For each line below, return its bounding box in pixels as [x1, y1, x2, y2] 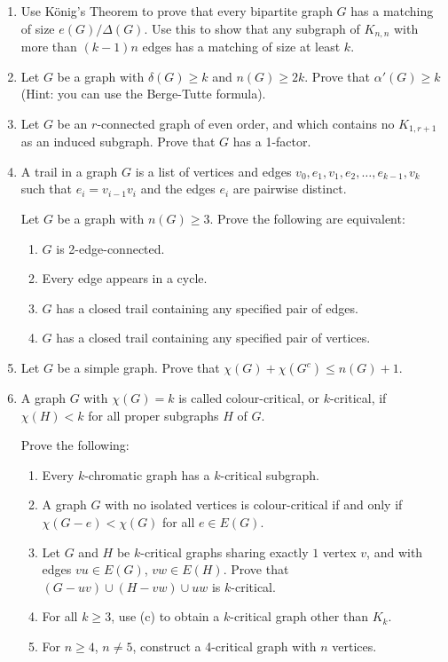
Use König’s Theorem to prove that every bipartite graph [20, 2, 333, 20]
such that [20, 179, 73, 198]
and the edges [140, 179, 216, 198]
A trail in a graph [20, 162, 118, 180]
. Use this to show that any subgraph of [144, 19, 360, 37]
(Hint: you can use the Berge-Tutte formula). [20, 84, 266, 103]
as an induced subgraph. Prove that [20, 132, 216, 151]
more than [20, 37, 77, 56]
